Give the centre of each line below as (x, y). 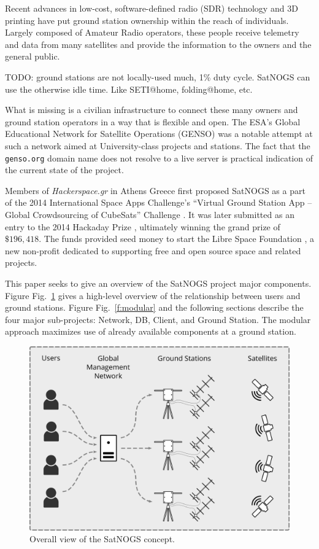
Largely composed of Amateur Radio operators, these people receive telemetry (152, 32)
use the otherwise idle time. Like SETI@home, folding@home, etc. (129, 89)
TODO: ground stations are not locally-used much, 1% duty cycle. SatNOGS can (158, 76)
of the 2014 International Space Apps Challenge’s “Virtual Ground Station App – (159, 202)
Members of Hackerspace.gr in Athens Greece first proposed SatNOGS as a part (155, 190)
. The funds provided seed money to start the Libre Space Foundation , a (176, 239)
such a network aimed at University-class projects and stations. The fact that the (158, 145)
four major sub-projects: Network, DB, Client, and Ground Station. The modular (158, 319)
